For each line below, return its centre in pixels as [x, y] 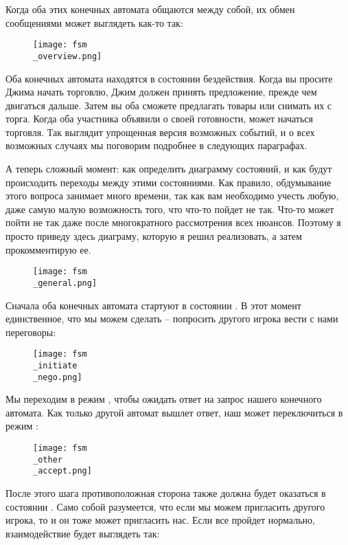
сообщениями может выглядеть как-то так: [94, 22]
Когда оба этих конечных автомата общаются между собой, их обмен [150, 9]
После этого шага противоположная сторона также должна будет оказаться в [166, 493]
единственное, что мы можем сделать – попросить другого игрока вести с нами [172, 319]
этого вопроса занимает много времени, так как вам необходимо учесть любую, [172, 196]
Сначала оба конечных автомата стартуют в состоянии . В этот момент [153, 305]
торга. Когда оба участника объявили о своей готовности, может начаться [159, 119]
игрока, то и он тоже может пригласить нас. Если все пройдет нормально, [160, 520]
